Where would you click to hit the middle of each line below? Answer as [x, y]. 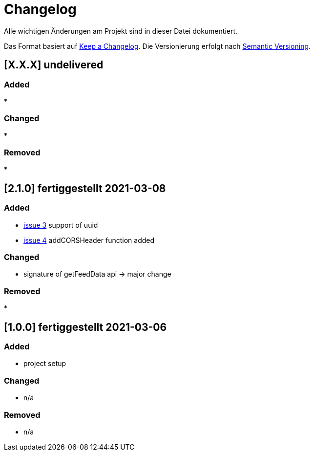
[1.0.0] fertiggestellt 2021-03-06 [85, 327]
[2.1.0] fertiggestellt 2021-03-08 [85, 188]
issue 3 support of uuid [61, 225]
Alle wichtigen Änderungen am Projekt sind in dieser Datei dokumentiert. [121, 31]
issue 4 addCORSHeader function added [89, 240]
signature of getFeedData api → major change [97, 274]
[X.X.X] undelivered [54, 65]
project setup [45, 364]
